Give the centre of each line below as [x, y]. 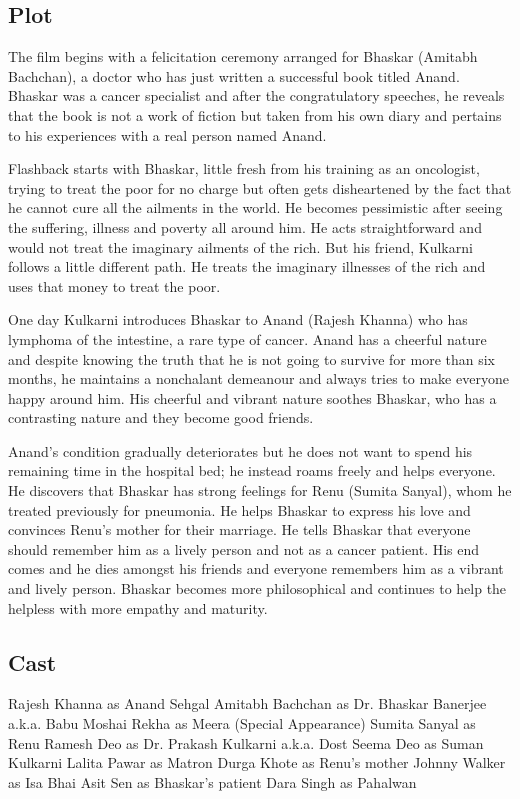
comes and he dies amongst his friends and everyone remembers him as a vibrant [256, 568]
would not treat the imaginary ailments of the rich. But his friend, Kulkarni [240, 246]
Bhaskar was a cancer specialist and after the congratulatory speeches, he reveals [256, 95]
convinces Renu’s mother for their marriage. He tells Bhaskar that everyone [239, 529]
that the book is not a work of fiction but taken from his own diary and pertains [255, 114]
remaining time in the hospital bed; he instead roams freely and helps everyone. [252, 470]
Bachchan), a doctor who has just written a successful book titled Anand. [234, 75]
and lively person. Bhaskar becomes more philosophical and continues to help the [257, 588]
